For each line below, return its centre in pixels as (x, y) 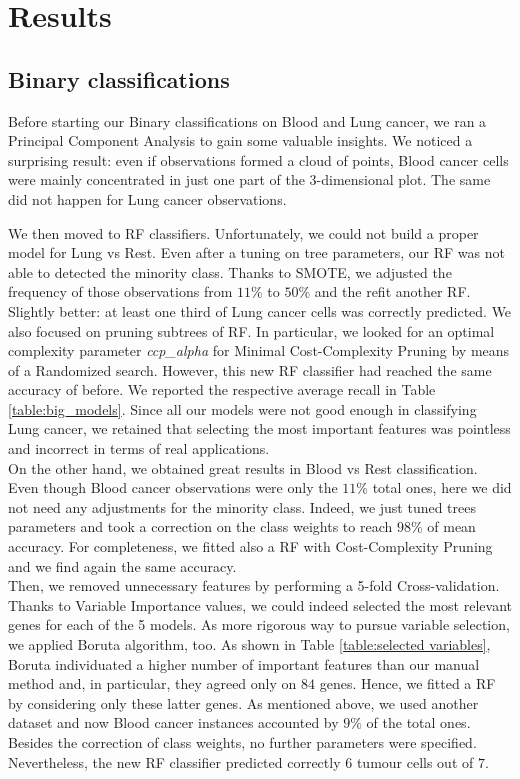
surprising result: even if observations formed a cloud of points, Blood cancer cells (258, 159)
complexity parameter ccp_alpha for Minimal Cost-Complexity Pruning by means (259, 350)
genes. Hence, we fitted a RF (407, 683)
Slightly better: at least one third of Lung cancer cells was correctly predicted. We (260, 310)
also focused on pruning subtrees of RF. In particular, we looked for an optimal (251, 330)
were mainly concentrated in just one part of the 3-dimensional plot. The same (249, 179)
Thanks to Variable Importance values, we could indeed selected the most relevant (260, 604)
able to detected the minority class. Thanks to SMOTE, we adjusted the (230, 271)
